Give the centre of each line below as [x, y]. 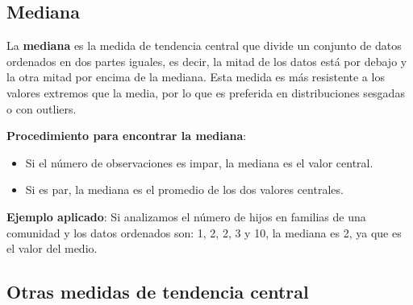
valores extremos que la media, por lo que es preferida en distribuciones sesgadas [206, 92]
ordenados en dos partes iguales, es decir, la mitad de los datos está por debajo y [207, 61]
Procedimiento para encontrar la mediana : [127, 136]
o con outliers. [42, 108]
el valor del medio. [52, 248]
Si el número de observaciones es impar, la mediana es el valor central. [199, 162]
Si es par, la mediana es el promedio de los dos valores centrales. [184, 190]
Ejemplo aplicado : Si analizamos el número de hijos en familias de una [186, 216]
